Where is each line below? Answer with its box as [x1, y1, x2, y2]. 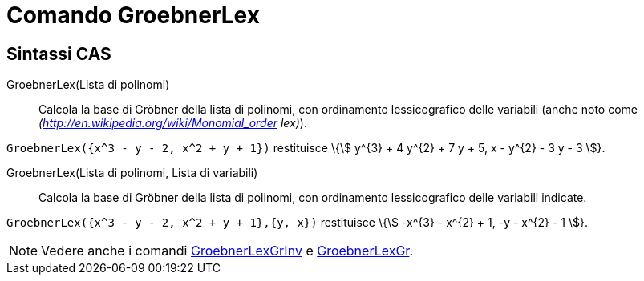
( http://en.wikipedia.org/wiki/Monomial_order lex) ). [38, 116, 307, 130]
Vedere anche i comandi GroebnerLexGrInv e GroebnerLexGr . [41, 243, 413, 259]
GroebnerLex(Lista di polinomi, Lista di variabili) [6, 166, 258, 180]
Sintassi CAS [6, 43, 111, 64]
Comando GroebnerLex [6, 2, 260, 29]
